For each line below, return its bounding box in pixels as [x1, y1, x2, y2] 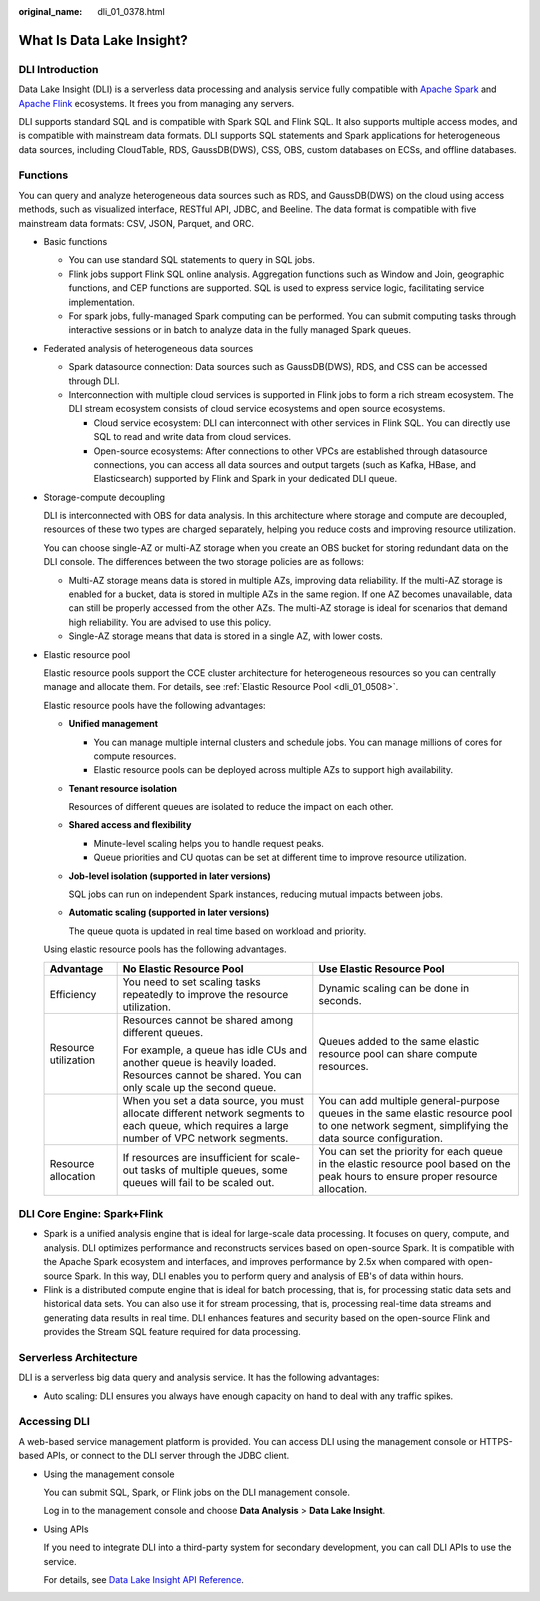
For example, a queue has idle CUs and [122, 1043, 308, 1057]
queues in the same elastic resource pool [318, 1106, 513, 1120]
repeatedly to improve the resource [122, 987, 289, 1001]
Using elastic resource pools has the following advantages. [43, 943, 287, 955]
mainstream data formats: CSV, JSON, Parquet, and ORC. [18, 217, 255, 229]
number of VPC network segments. [122, 1131, 289, 1145]
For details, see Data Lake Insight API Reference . [43, 1573, 245, 1585]
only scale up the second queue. [122, 1080, 277, 1094]
